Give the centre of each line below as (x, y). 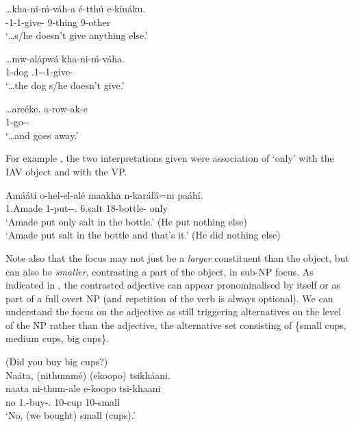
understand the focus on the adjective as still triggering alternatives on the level (174, 312)
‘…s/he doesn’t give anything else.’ (77, 35)
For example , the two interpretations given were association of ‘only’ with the (170, 158)
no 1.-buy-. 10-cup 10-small (63, 401)
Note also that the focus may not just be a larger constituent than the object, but (177, 257)
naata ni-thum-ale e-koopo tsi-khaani (83, 388)
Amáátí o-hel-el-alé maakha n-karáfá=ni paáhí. (104, 194)
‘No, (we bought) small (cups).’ (71, 415)
